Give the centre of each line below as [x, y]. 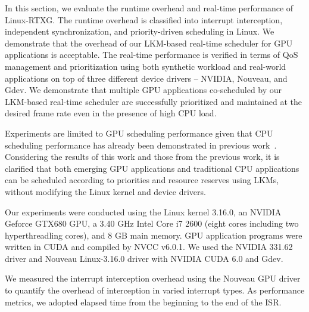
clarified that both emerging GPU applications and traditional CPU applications [152, 168]
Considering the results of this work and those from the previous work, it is [142, 157]
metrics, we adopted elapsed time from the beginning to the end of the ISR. [143, 302]
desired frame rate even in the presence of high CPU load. [111, 113]
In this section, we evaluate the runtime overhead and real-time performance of [149, 8]
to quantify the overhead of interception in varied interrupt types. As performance [155, 290]
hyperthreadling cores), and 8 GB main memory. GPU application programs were [154, 235]
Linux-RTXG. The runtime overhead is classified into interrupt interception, [144, 19]
